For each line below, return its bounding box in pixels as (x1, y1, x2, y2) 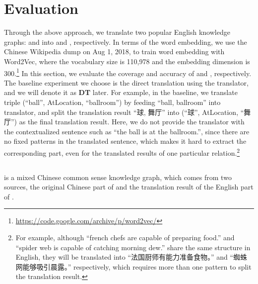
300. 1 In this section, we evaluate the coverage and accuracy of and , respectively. (4, 66, 252, 78)
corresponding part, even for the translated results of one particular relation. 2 (4, 146, 240, 158)
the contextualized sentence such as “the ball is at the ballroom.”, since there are (4, 126, 250, 136)
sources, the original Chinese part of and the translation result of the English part (4, 182, 254, 192)
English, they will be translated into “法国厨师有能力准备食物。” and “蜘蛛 (15, 252, 248, 262)
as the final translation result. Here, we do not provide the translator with (19, 116, 245, 127)
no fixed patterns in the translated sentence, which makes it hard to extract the (4, 136, 247, 146)
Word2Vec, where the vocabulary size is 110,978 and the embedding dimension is (4, 56, 250, 66)
